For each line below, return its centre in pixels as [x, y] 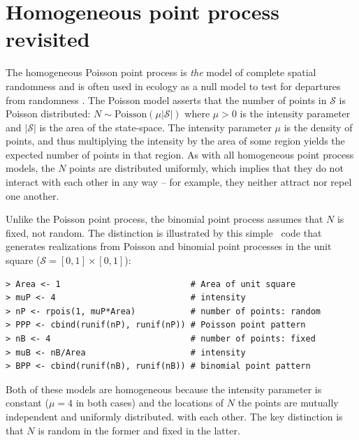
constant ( [27, 403]
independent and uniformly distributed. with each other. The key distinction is [174, 416]
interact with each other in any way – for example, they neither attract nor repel [179, 182]
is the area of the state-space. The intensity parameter [155, 127]
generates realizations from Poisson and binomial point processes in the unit [169, 246]
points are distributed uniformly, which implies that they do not [206, 168]
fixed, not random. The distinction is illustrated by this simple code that [164, 232]
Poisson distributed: [48, 113]
